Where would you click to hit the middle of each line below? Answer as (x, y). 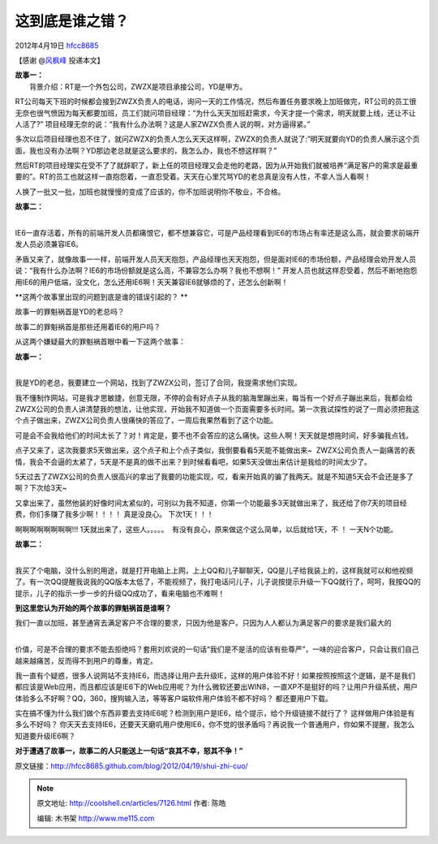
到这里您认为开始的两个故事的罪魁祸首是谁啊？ (93, 608)
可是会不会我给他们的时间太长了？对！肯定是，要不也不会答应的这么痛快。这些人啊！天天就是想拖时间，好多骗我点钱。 (214, 435)
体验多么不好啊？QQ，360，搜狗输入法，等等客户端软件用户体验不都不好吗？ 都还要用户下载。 (174, 698)
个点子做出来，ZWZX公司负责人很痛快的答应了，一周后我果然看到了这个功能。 (146, 420)
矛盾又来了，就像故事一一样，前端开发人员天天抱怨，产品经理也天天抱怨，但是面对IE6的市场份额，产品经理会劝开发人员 (216, 259)
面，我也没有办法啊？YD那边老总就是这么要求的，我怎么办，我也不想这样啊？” (146, 150)
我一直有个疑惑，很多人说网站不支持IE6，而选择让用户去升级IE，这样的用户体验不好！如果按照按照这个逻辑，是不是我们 (215, 675)
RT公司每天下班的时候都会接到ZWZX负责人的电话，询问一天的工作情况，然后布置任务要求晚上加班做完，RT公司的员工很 (216, 102)
